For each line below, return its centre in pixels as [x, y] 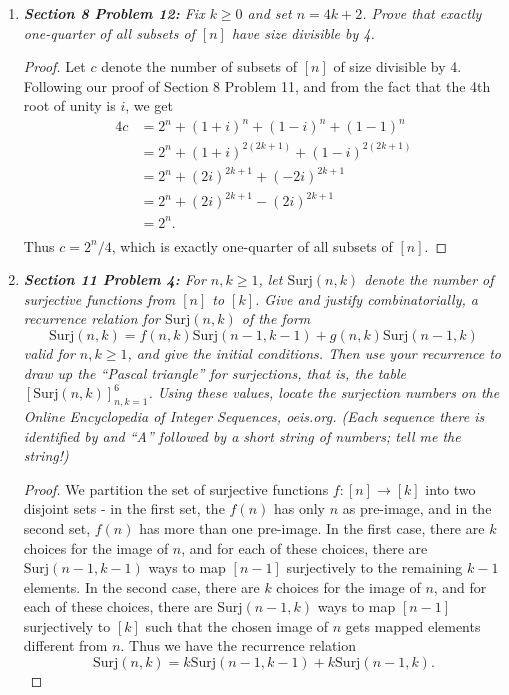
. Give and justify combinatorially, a [366, 298]
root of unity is [69, 105]
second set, [57, 527]
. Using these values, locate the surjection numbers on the [324, 392]
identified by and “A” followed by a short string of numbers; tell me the [242, 435]
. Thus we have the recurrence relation [238, 645]
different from [65, 645]
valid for [49, 352]
